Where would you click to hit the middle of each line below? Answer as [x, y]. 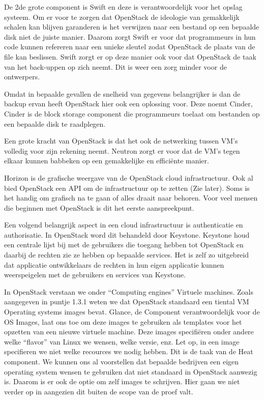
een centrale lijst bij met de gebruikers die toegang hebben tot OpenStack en [124, 245]
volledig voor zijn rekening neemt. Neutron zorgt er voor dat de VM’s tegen [122, 150]
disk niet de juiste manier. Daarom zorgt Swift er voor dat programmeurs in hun [130, 36]
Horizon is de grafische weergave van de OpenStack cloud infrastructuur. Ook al [129, 177]
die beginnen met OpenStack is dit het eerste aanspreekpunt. [99, 207]
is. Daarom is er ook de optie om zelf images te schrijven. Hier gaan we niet [122, 381]
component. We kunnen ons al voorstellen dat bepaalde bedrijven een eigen [122, 361]
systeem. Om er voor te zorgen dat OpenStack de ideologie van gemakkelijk [122, 17]
